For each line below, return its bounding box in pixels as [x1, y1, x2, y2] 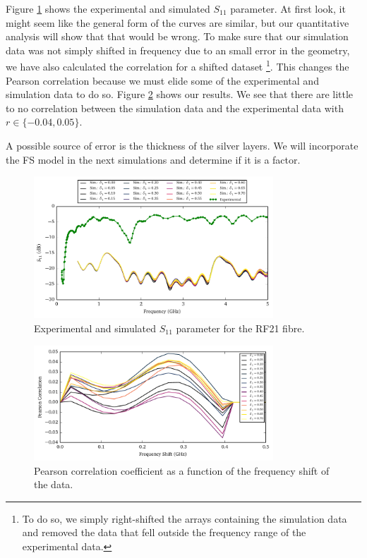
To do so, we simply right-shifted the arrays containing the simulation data [22, 511, 347, 526]
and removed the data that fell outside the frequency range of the [22, 525, 306, 540]
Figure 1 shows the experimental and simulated [6, 1, 210, 16]
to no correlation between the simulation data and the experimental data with [6, 100, 344, 115]
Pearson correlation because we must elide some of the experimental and [6, 73, 319, 87]
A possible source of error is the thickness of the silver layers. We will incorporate [6, 138, 359, 152]
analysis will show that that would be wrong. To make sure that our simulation [6, 29, 349, 44]
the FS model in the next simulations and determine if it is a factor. [6, 152, 301, 166]
